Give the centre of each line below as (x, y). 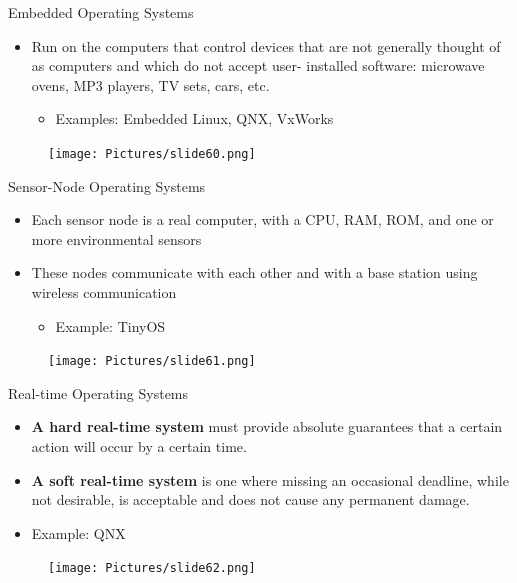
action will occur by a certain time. (139, 446)
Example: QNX (78, 532)
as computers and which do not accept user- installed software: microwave (258, 65)
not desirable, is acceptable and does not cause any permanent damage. (250, 499)
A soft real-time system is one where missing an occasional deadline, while (270, 479)
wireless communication (104, 292)
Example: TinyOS (110, 325)
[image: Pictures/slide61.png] (152, 361)
